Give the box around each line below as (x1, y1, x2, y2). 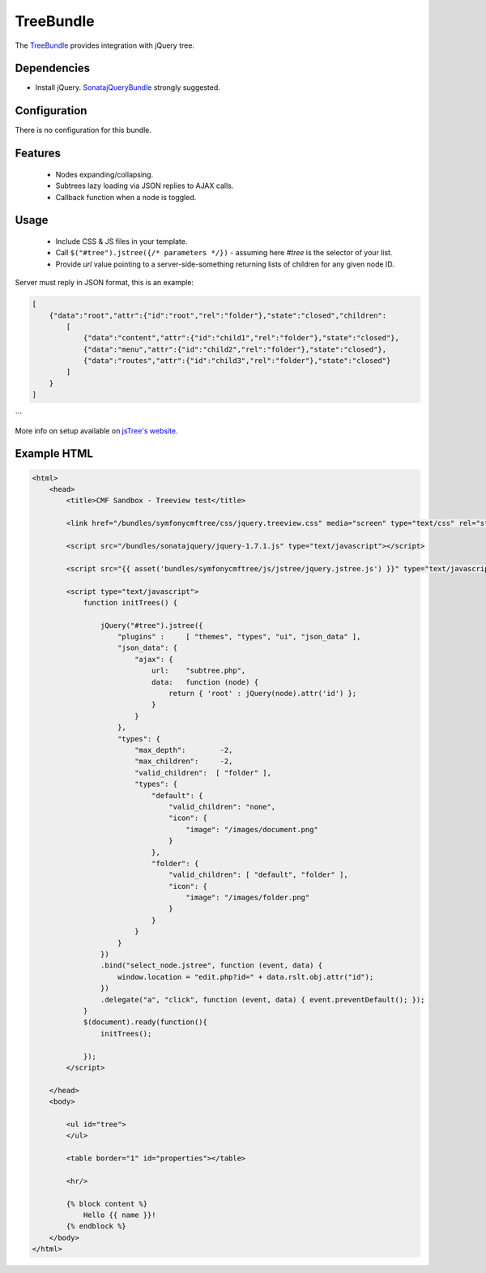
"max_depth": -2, (134, 745, 233, 754)
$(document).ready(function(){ (83, 1018, 208, 1027)
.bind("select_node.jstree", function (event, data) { (100, 961, 323, 970)
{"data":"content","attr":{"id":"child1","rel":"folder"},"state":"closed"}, (83, 333, 400, 343)
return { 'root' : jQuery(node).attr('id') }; (168, 689, 357, 698)
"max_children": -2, (134, 757, 233, 766)
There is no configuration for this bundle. (15, 126, 151, 135)
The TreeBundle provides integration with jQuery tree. (15, 41, 194, 50)
